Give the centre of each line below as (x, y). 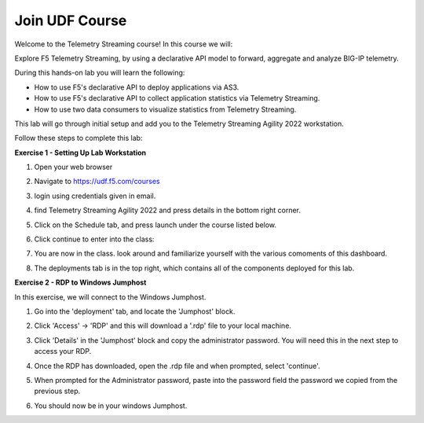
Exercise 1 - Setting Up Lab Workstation (80, 153)
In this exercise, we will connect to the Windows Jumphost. (110, 297)
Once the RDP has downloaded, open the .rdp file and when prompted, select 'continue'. (177, 366)
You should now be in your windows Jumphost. (111, 406)
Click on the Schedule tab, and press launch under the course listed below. (155, 225)
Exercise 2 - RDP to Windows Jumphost (80, 282)
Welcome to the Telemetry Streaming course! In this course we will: (124, 44)
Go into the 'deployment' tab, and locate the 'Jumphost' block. (135, 311)
